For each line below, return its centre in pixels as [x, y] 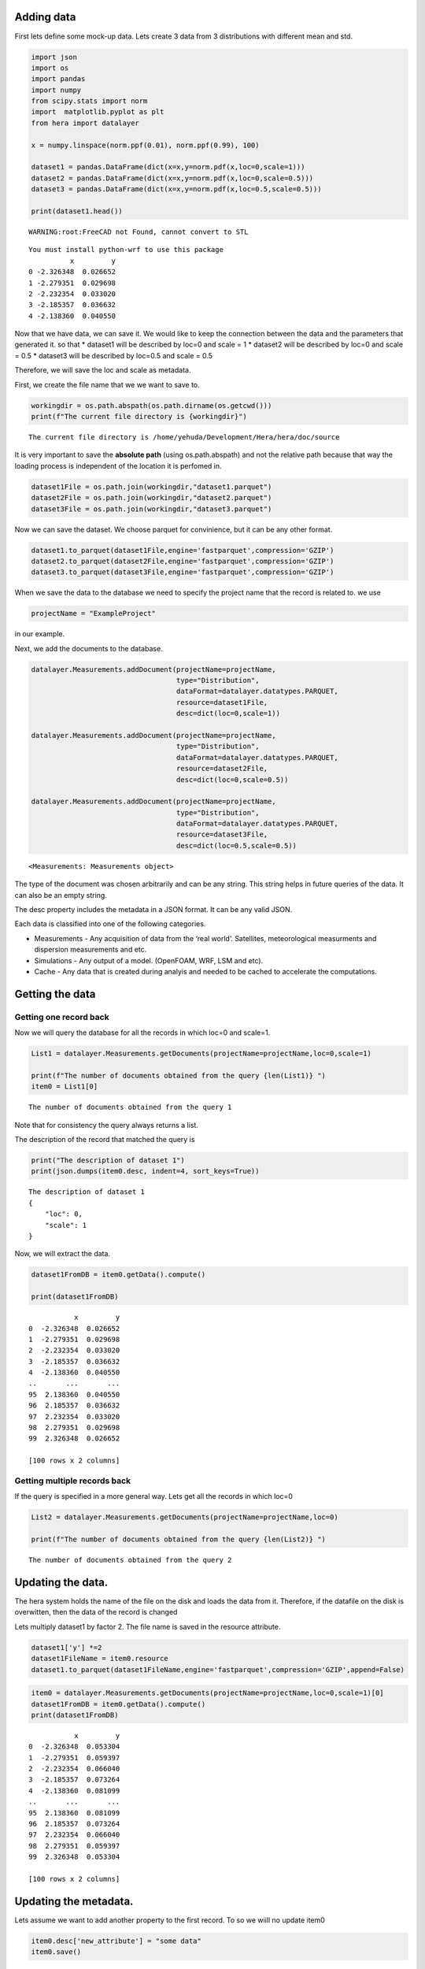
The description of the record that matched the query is [105, 1140]
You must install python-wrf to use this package [126, 250]
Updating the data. [61, 1582]
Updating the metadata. [74, 1901]
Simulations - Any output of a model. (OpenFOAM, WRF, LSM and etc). [149, 960]
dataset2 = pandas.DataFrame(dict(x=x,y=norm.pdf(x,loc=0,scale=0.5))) [172, 178]
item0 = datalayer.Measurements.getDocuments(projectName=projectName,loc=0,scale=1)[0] [208, 1693]
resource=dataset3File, [222, 834]
